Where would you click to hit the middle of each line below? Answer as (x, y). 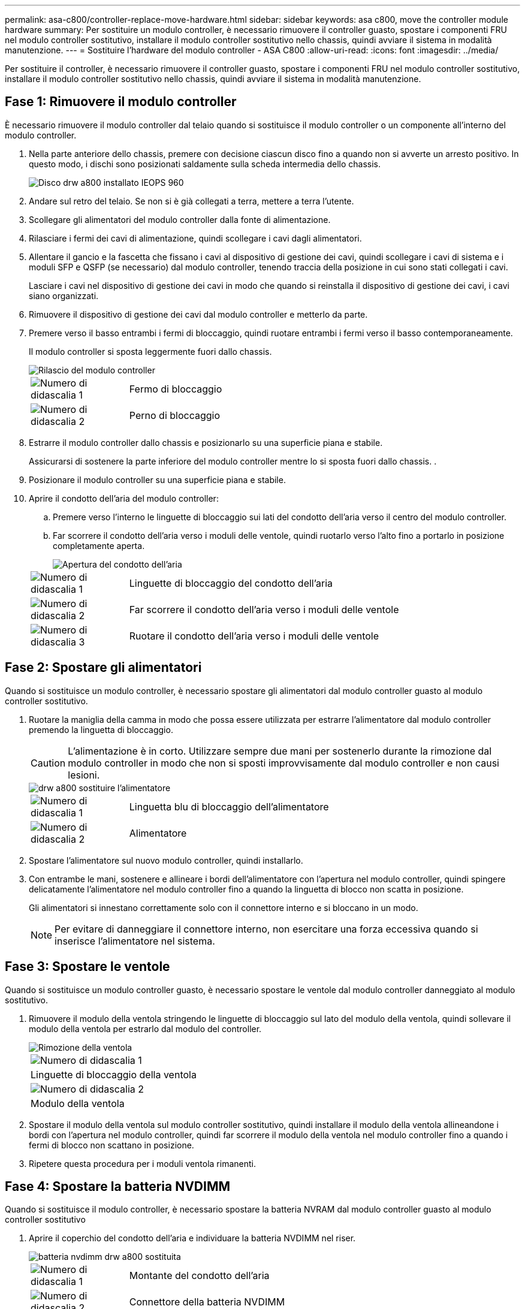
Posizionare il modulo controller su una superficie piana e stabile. (157, 479)
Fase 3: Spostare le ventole (87, 967)
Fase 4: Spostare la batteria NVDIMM (118, 1186)
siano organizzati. (64, 295)
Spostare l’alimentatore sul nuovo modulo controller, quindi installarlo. (166, 860)
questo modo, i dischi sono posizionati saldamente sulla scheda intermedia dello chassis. (205, 164)
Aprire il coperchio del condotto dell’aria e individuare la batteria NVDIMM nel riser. (192, 1238)
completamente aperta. (99, 545)
